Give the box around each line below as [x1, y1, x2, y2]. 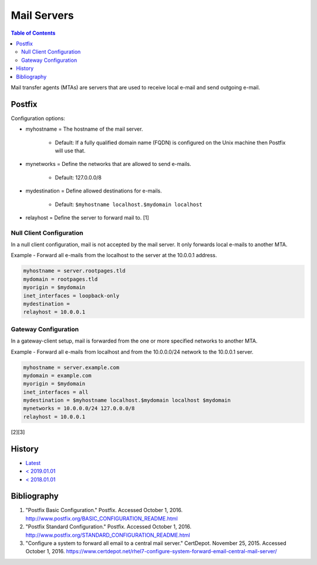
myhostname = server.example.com [23, 364, 120, 371]
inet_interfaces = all [23, 388, 89, 395]
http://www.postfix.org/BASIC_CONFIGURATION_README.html [25, 515, 178, 522]
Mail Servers [11, 9, 75, 22]
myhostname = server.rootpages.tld [23, 268, 126, 274]
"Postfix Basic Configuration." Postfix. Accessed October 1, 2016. [25, 507, 183, 514]
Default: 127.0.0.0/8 [55, 174, 102, 181]
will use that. [55, 147, 86, 154]
